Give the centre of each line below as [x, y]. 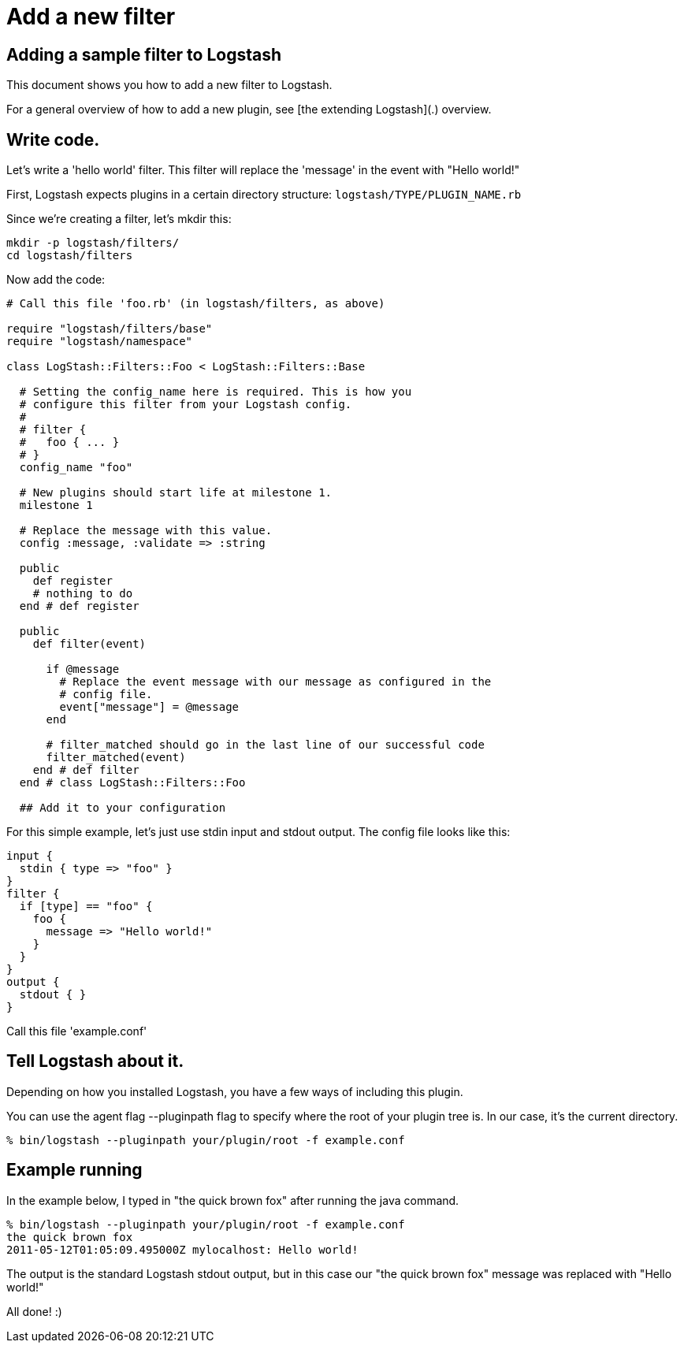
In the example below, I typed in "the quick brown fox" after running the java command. [233, 1200]
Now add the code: [56, 280]
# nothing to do [83, 594]
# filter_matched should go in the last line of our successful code [265, 745]
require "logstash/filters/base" [110, 329]
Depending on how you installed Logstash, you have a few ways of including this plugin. [235, 1091]
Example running [74, 1170]
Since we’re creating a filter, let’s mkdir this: [119, 219]
